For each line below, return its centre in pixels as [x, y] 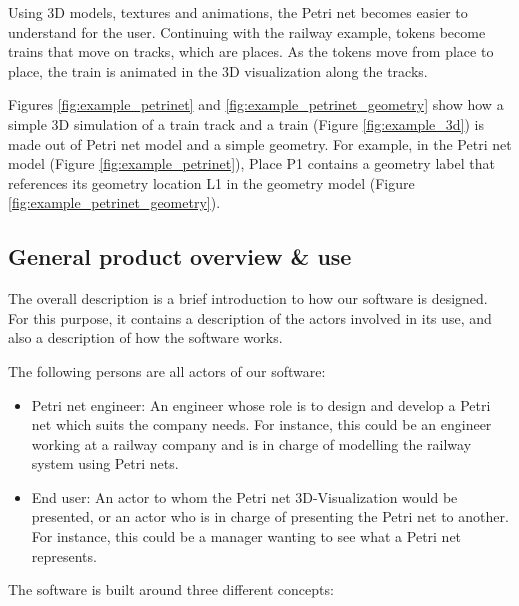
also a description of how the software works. [145, 337]
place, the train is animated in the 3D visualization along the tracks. [218, 70]
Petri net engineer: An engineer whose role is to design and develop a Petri [261, 404]
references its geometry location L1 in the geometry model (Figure [211, 182]
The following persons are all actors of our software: [167, 370]
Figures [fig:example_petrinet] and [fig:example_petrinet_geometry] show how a [256, 104]
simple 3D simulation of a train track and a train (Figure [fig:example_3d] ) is [246, 123]
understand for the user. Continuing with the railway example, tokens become [247, 31]
